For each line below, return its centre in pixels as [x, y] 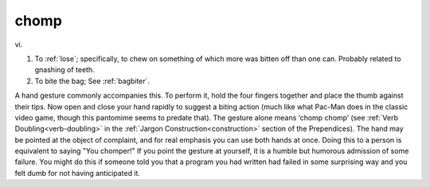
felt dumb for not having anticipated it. [78, 173]
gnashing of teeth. [64, 70]
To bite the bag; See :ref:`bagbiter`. [92, 81]
